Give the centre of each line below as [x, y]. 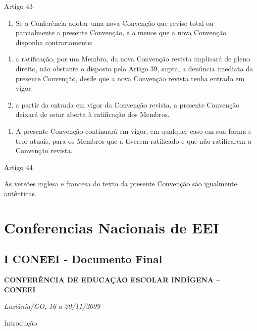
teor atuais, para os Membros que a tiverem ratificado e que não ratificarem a [133, 140]
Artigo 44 [18, 167]
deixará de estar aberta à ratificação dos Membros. [93, 114]
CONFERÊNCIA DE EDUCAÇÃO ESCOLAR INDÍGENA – [112, 280]
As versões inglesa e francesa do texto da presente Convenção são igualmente [121, 184]
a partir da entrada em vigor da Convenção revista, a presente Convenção [128, 104]
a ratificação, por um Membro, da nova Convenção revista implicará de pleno [133, 59]
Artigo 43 [18, 6]
